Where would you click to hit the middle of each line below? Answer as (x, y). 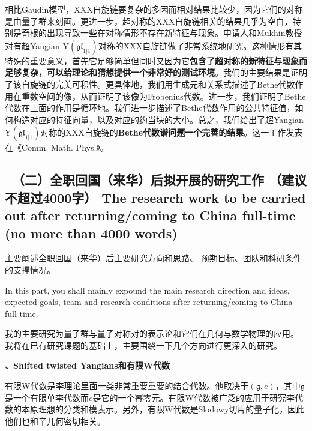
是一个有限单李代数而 (47, 397)
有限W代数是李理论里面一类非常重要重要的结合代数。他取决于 (127, 386)
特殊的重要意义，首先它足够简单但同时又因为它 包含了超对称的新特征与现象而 (156, 60)
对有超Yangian (32, 45)
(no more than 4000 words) (91, 233)
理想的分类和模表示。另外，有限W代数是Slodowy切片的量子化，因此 (171, 409)
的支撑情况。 (30, 269)
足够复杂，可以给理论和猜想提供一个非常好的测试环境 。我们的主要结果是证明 (156, 72)
